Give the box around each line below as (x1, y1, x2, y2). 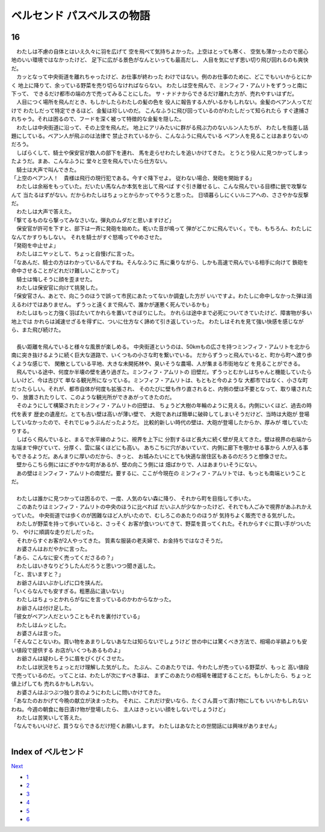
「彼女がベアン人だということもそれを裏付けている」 (11, 613, 143, 620)
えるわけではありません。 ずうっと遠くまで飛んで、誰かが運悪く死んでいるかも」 (11, 301, 212, 308)
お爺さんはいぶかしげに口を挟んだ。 (16, 579, 107, 586)
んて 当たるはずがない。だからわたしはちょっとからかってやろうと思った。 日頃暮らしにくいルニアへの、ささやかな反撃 (11, 191, 309, 198)
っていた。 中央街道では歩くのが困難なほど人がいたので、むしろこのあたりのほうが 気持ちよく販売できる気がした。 (11, 511, 299, 519)
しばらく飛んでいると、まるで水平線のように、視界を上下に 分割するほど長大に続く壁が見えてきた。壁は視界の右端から (16, 436, 312, 443)
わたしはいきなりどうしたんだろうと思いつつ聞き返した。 (16, 562, 159, 569)
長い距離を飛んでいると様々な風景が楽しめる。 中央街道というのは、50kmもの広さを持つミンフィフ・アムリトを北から (16, 343, 311, 350)
